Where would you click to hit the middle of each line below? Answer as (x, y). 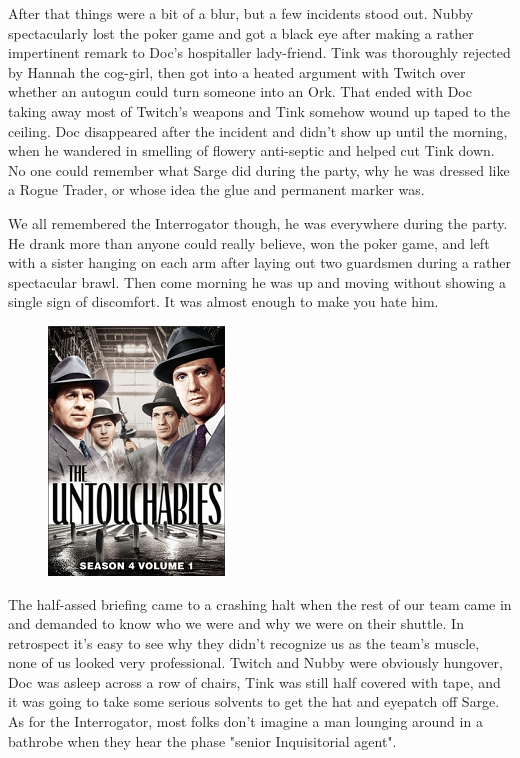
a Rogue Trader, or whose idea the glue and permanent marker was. (216, 189)
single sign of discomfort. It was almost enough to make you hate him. (223, 301)
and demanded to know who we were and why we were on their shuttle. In (236, 623)
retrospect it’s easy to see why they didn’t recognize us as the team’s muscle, (244, 642)
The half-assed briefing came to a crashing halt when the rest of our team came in (260, 603)
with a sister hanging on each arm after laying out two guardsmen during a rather (259, 262)
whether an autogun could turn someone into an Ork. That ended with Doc (240, 91)
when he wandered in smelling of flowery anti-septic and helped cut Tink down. (251, 150)
